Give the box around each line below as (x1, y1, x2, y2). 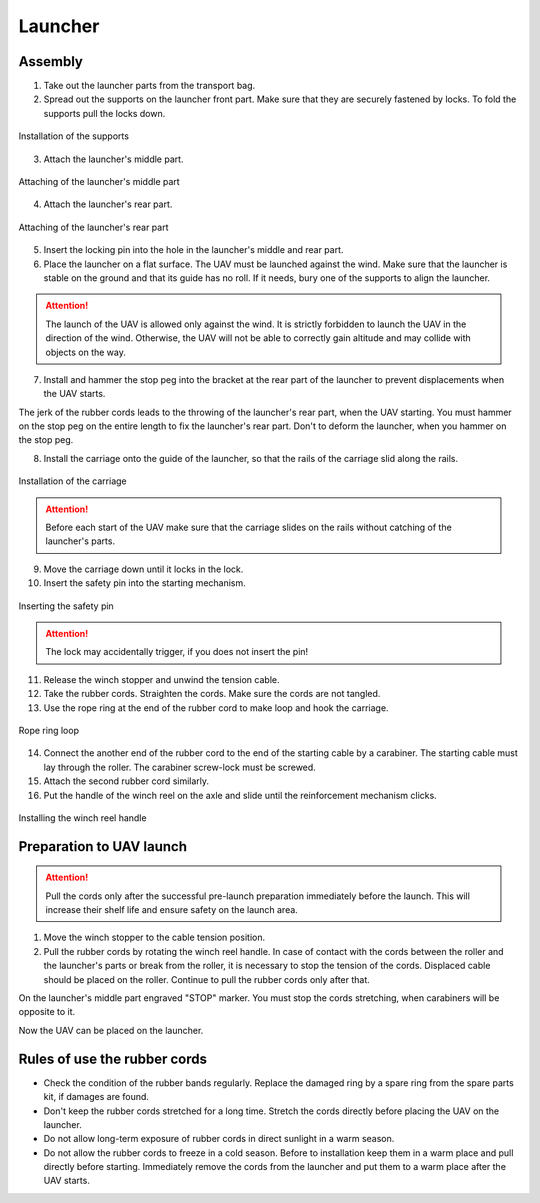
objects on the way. (45, 346, 127, 358)
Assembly (18, 53, 84, 70)
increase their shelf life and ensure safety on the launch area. (45, 904, 299, 916)
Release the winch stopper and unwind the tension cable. (43, 673, 280, 685)
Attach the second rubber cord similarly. (43, 775, 210, 787)
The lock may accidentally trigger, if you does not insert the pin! (45, 646, 309, 658)
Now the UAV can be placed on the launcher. (18, 1024, 204, 1036)
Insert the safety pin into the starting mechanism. (43, 577, 247, 589)
